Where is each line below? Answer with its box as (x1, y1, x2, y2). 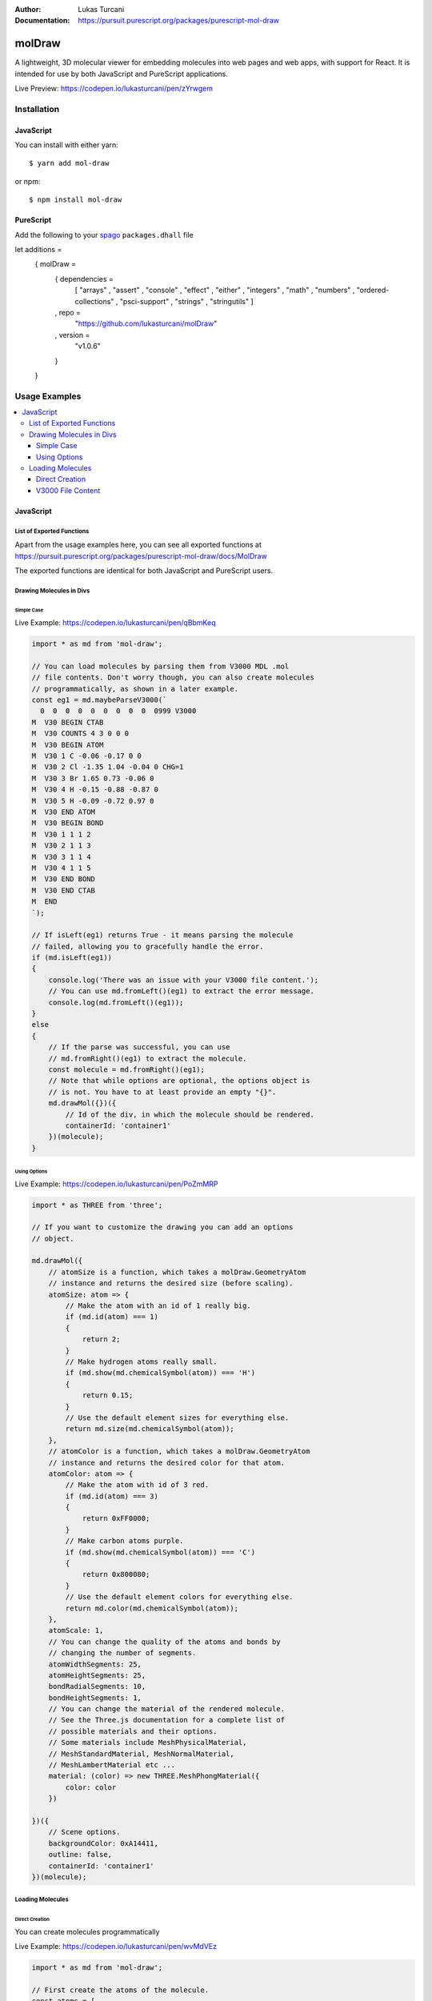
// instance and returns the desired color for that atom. (48, 1458, 286, 1467)
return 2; (82, 1335, 121, 1344)
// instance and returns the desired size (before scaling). (48, 1279, 294, 1288)
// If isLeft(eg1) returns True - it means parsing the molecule (31, 931, 294, 940)
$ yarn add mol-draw (29, 158, 110, 168)
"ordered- (356, 285, 390, 295)
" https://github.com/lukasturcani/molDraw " (74, 319, 218, 328)
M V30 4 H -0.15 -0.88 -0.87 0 (31, 785, 159, 794)
